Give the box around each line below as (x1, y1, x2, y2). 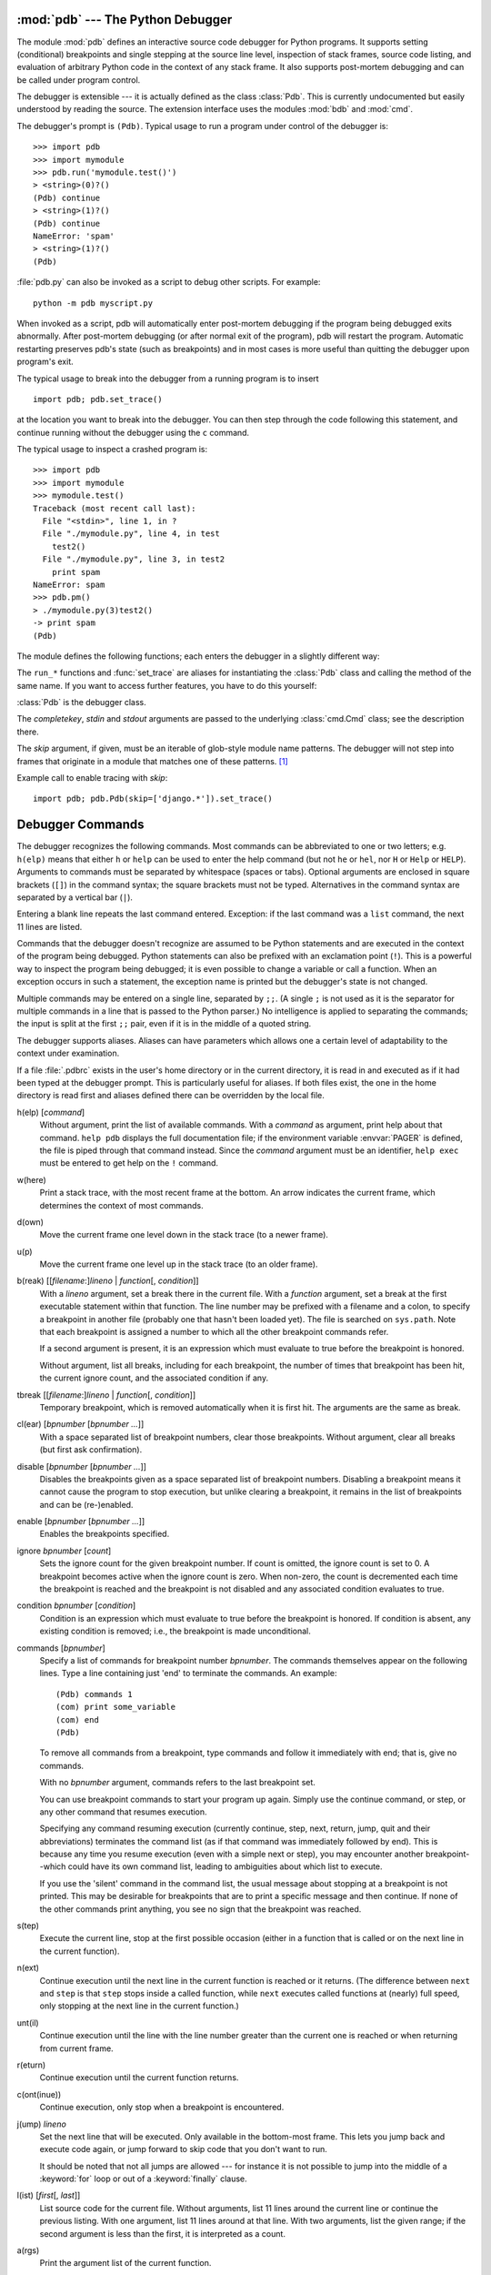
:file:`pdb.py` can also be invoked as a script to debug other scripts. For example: (16, 277, 321, 288)
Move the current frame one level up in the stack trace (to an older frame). (39, 1259, 318, 1269)
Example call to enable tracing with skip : (16, 773, 168, 784)
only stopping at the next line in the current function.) (39, 2000, 240, 2011)
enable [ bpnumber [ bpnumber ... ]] (16, 1516, 145, 1527)
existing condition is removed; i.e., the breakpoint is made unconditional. (39, 1625, 311, 1637)
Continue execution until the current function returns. (39, 2072, 239, 2083)
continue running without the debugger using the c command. (16, 427, 250, 438)
